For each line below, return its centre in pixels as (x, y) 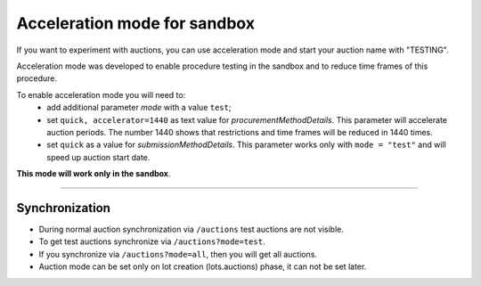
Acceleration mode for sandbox (136, 23)
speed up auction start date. (98, 157)
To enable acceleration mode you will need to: (101, 94)
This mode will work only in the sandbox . (94, 174)
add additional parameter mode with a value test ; (139, 108)
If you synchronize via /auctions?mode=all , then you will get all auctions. (178, 254)
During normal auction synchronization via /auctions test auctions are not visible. (192, 229)
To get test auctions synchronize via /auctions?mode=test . (152, 241)
